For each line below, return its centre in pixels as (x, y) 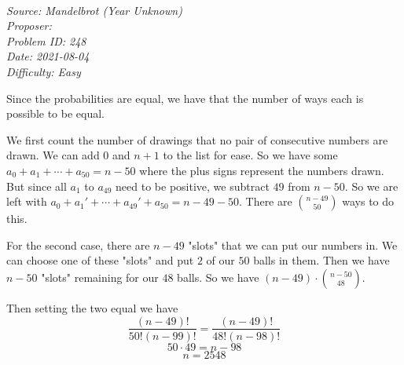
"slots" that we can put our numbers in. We (293, 245)
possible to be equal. (55, 113)
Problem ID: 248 (46, 40)
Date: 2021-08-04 (48, 56)
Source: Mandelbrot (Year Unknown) (94, 10)
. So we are (371, 186)
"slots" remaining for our (100, 277)
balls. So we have (218, 277)
